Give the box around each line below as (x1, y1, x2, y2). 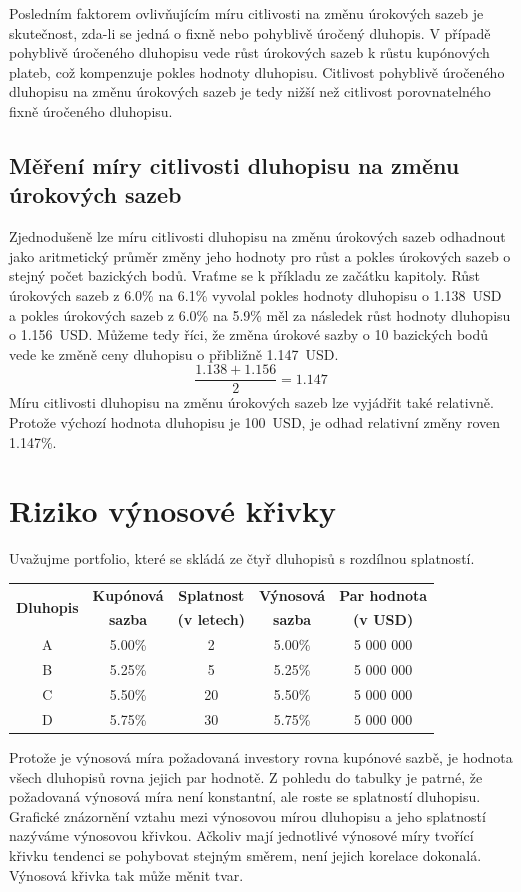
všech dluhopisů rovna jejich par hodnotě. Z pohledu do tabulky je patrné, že (9, 766, 483, 787)
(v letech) (177, 609, 246, 630)
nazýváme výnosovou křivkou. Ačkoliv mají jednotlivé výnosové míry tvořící (9, 825, 474, 846)
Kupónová (92, 584, 164, 605)
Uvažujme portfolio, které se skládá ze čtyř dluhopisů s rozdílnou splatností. (9, 548, 475, 569)
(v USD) (353, 609, 414, 630)
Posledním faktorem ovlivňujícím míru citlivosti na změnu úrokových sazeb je (9, 3, 484, 23)
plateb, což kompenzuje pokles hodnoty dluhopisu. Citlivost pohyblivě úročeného (9, 61, 505, 82)
